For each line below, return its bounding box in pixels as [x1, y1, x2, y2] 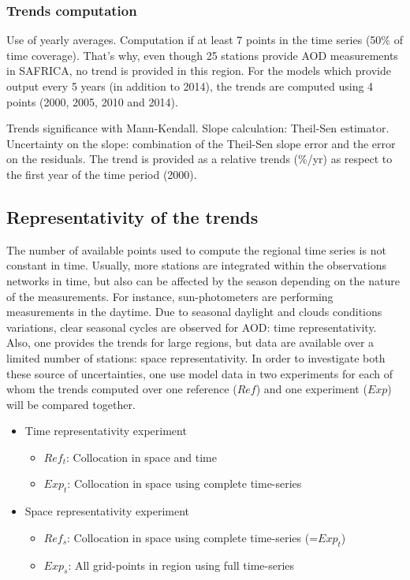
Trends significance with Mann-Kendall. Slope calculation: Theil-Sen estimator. [6, 120, 389, 136]
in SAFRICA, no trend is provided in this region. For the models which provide [6, 62, 391, 79]
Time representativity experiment [24, 422, 187, 439]
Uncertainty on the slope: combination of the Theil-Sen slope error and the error [6, 135, 396, 151]
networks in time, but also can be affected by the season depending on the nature [6, 272, 400, 288]
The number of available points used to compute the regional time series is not [6, 241, 386, 258]
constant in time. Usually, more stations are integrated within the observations [6, 257, 387, 273]
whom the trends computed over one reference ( [6, 381, 237, 397]
